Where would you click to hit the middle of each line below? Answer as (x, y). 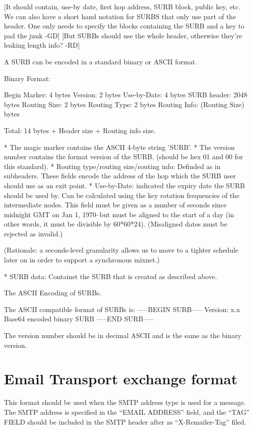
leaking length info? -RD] (42, 45)
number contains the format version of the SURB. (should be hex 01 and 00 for (124, 157)
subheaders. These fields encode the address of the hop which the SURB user (120, 176)
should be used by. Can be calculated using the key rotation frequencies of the (122, 195)
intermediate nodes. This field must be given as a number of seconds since (115, 205)
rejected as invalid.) (33, 233)
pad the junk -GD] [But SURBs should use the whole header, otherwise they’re (123, 35)
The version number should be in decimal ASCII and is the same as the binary (123, 335)
